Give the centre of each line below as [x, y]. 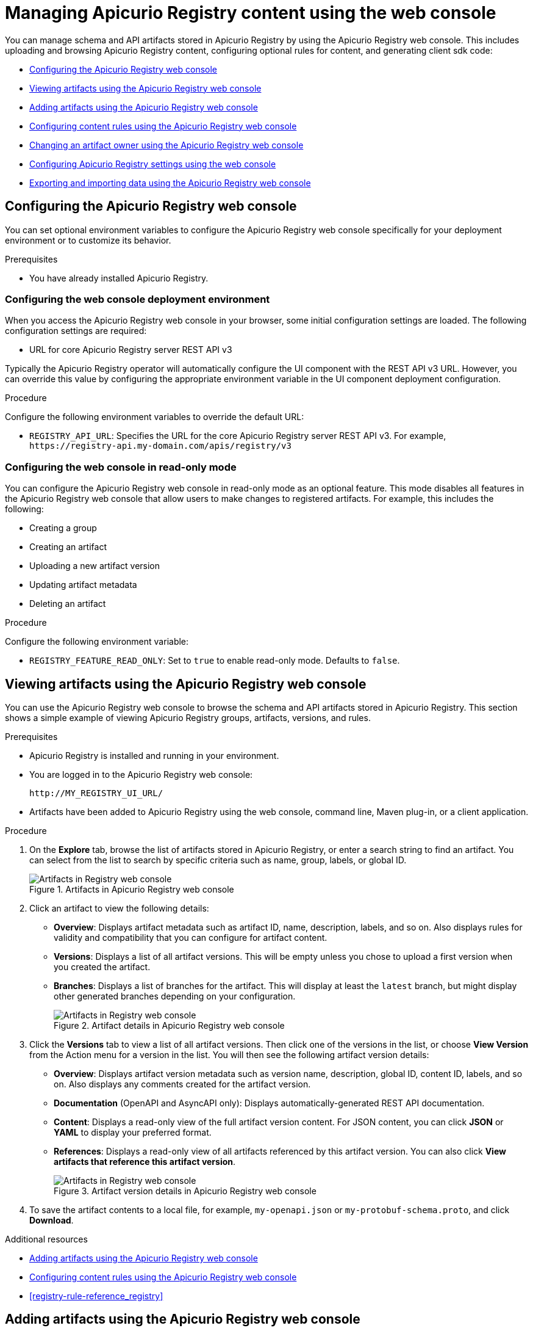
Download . [52, 1220]
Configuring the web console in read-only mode [121, 467]
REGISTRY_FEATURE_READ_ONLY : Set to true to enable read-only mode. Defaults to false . [215, 661]
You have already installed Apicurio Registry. [119, 278]
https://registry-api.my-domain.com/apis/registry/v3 [160, 446]
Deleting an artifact [68, 604]
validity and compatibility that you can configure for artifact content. [191, 937]
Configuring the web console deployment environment [138, 299]
